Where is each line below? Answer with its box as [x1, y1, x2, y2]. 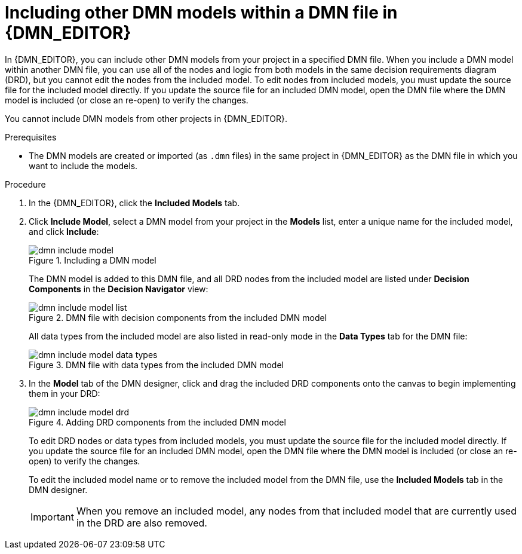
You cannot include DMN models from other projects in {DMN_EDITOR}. [5, 113, 287, 124]
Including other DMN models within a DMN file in [5, 2, 398, 23]
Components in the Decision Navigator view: [29, 283, 208, 294]
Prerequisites [5, 131, 57, 142]
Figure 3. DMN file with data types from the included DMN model [29, 359, 284, 370]
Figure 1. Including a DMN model [29, 255, 156, 265]
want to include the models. [29, 160, 138, 171]
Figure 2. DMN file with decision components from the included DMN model [29, 312, 327, 323]
